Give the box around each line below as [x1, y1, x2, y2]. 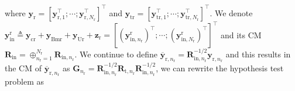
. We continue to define [74, 48, 158, 60]
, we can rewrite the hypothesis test [156, 61, 284, 74]
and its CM [220, 28, 262, 40]
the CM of [5, 61, 42, 74]
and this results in [225, 48, 291, 60]
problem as [5, 75, 44, 88]
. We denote [210, 6, 253, 19]
